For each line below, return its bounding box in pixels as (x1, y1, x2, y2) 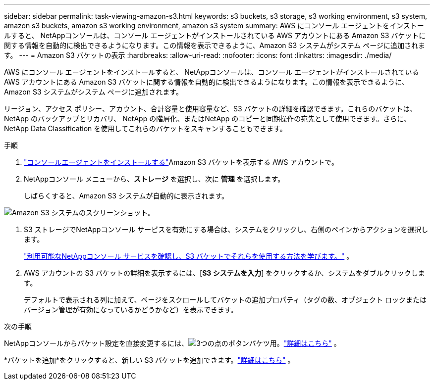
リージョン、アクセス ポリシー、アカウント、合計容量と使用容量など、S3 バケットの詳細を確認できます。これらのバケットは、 (4, 104, 417, 113)
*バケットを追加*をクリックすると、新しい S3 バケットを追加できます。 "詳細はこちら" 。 (4, 356, 295, 364)
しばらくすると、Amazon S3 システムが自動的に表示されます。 (24, 192, 229, 200)
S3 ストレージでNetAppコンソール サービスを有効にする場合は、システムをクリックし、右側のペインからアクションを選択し (24, 225, 429, 234)
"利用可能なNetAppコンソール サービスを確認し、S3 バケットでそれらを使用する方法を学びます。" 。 (24, 252, 354, 260)
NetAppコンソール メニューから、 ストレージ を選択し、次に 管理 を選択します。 (24, 175, 285, 183)
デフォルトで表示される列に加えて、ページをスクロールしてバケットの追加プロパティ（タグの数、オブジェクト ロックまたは (24, 295, 427, 304)
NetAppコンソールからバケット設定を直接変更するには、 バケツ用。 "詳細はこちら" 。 (4, 339, 341, 347)
